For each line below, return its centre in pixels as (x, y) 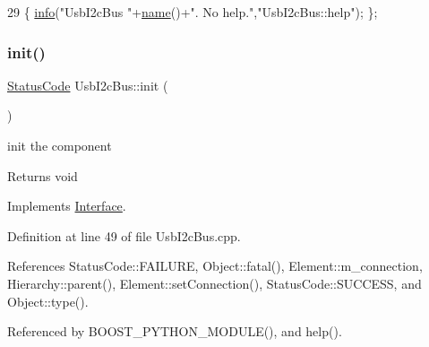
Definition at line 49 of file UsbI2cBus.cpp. (124, 235)
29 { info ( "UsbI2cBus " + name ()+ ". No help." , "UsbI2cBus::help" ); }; (193, 12)
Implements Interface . (67, 206)
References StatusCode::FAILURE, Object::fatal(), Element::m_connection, (215, 266)
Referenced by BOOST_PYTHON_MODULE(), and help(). (175, 331)
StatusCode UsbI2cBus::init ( (88, 85)
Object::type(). (48, 301)
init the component (60, 145)
